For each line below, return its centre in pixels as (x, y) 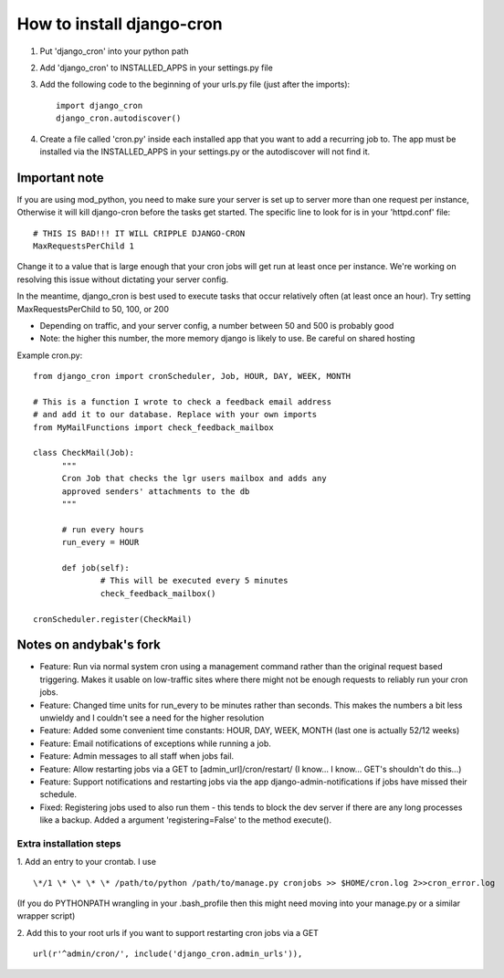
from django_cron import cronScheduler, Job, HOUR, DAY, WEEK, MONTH (192, 376)
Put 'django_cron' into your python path (114, 51)
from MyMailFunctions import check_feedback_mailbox (153, 427)
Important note (60, 178)
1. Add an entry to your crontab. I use (87, 862)
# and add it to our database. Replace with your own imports (175, 415)
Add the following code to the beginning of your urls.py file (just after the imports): (195, 84)
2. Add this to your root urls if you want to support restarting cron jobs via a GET (168, 932)
